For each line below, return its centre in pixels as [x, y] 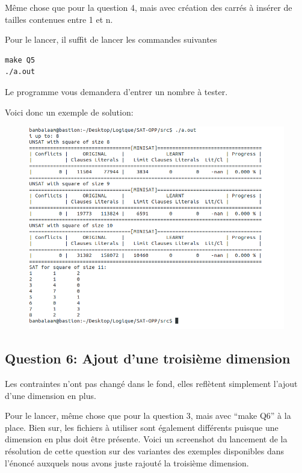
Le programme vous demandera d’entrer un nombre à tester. [116, 91]
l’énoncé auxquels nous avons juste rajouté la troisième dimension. [127, 462]
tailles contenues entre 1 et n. [59, 19]
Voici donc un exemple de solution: [69, 112]
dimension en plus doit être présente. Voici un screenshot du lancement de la [146, 439]
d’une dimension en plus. [51, 395]
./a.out [20, 72]
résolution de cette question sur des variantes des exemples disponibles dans [145, 450]
